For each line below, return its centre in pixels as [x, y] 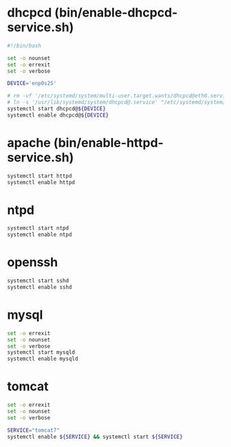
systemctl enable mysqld [43, 359]
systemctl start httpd [40, 176]
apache [29, 143]
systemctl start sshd [38, 281]
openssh [33, 262]
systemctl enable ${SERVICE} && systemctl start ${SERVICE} [95, 437]
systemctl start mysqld [41, 352]
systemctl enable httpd [41, 182]
